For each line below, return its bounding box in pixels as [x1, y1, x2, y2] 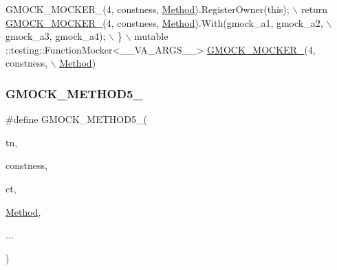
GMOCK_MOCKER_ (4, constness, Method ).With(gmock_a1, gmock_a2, [6, 15, 323, 30]
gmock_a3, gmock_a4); [6, 29, 106, 43]
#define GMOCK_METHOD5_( [6, 112, 147, 126]
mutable [133, 29, 168, 43]
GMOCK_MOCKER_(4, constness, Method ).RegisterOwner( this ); [6, 2, 290, 16]
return [301, 2, 328, 16]
